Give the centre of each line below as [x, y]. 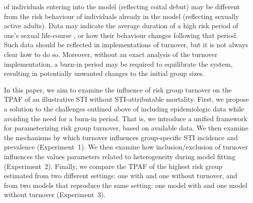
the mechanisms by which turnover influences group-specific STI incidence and [121, 137]
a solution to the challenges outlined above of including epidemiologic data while [124, 108]
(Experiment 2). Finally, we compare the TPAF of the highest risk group [113, 166]
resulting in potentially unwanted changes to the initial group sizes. [104, 73]
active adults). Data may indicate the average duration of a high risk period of [121, 26]
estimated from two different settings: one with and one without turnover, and [121, 175]
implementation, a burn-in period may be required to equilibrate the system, [118, 64]
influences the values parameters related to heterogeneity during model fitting [120, 156]
